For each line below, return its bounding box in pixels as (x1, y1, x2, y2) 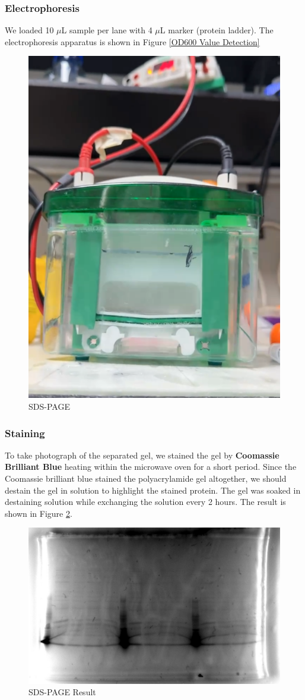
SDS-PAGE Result (28, 686, 96, 698)
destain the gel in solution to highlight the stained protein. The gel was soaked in (5, 484, 301, 496)
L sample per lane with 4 (61, 24, 152, 36)
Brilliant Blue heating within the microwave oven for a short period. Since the (5, 460, 297, 473)
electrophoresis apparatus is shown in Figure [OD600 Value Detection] (5, 35, 260, 48)
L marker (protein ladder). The (160, 24, 274, 36)
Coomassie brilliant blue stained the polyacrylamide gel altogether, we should (5, 472, 287, 485)
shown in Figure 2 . (5, 507, 72, 519)
